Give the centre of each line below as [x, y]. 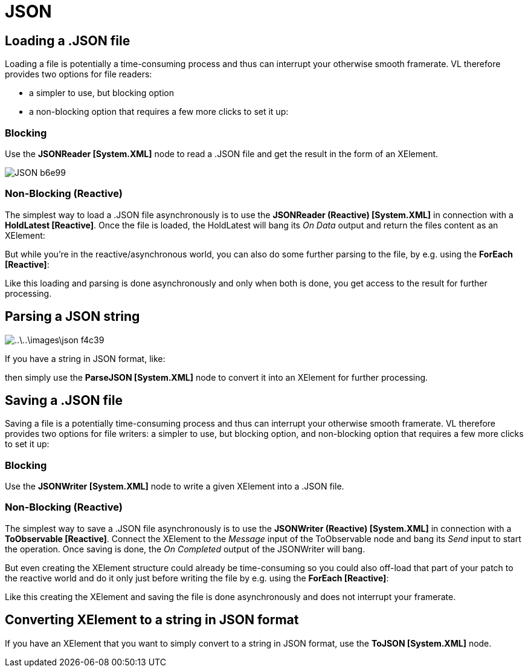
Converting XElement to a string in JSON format [152, 620]
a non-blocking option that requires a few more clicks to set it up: [159, 112]
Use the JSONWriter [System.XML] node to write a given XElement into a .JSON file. [175, 486]
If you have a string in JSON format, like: [85, 358]
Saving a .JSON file [64, 400]
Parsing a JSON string [72, 317]
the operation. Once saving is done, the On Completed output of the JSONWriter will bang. [185, 549]
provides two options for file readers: [79, 74]
